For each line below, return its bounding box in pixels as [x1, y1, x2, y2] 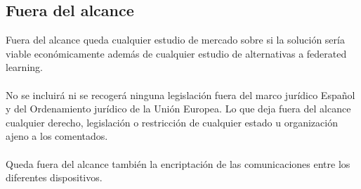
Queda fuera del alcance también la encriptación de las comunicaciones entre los [6, 156, 350, 171]
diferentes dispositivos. [6, 170, 103, 185]
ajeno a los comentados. [6, 129, 108, 143]
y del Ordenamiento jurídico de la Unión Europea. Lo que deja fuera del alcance [6, 101, 351, 116]
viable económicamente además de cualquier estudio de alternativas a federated [6, 46, 347, 60]
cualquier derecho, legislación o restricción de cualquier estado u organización [6, 115, 338, 129]
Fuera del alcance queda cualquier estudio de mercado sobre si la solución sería [6, 32, 345, 47]
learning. [6, 60, 43, 74]
